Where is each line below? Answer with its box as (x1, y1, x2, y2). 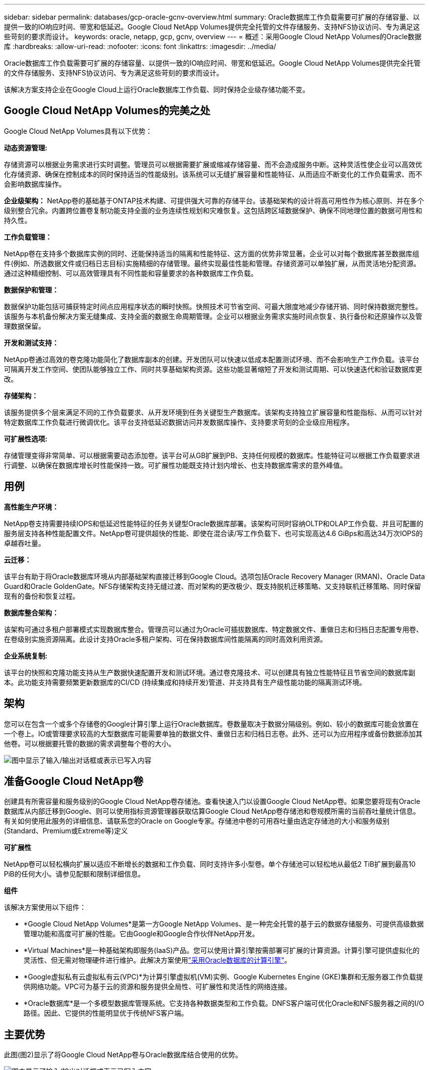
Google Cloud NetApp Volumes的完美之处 (4, 104, 211, 117)
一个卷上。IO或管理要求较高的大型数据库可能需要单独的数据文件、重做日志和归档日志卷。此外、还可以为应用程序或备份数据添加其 (4, 729, 423, 738)
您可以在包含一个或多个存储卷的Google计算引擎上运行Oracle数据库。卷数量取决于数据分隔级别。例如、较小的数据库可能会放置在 (4, 719, 419, 728)
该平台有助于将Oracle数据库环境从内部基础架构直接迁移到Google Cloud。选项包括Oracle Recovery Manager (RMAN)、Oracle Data (4, 572, 425, 581)
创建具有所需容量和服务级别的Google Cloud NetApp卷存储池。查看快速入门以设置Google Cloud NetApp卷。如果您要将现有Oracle (4, 797, 420, 806)
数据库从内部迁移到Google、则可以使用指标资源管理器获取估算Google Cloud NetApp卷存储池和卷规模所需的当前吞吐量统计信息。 (4, 807, 420, 816)
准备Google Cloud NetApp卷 (4, 775, 143, 787)
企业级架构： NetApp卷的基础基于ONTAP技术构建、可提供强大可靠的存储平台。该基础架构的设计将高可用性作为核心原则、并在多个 (4, 196, 424, 205)
